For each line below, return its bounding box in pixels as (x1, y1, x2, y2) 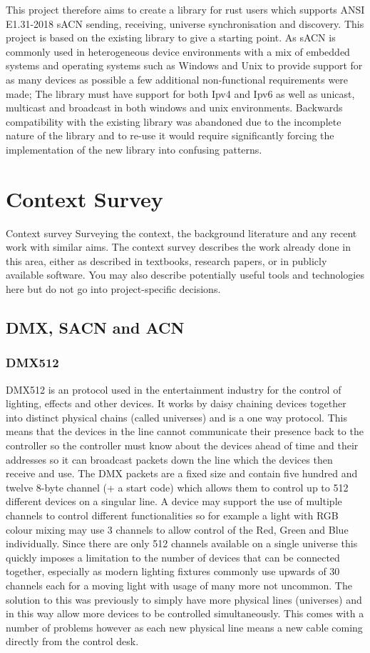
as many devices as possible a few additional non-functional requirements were (6, 71, 349, 86)
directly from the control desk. (6, 634, 139, 649)
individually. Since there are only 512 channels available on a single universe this (6, 536, 358, 551)
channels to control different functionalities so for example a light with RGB (6, 507, 339, 522)
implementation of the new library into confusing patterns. (6, 141, 262, 156)
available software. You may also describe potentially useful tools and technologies (6, 267, 364, 282)
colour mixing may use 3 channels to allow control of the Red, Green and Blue (6, 522, 349, 537)
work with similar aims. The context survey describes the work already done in (6, 239, 351, 254)
